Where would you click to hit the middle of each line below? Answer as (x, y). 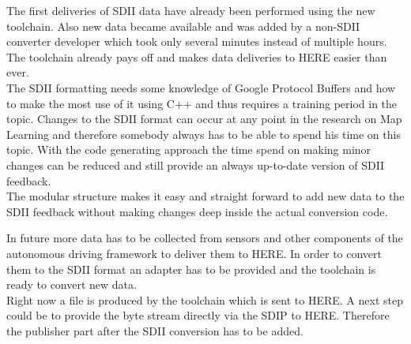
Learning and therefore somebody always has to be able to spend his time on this (204, 134)
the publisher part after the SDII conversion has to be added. (155, 330)
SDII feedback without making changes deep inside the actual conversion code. (197, 211)
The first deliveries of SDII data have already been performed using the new (191, 10)
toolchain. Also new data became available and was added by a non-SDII (183, 26)
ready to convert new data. (72, 284)
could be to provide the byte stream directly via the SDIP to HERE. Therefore (198, 315)
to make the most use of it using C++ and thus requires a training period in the (202, 103)
